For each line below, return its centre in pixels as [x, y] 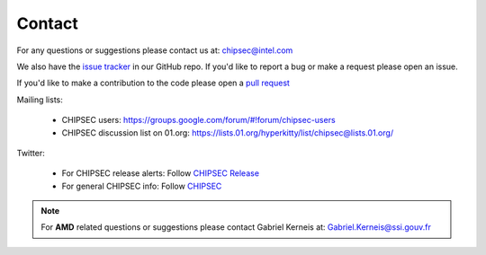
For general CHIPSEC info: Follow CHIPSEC [142, 186]
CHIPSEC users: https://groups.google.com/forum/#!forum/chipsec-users [199, 120]
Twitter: [31, 153]
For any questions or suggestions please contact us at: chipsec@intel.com [155, 50]
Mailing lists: [40, 100]
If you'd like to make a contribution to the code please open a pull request [153, 83]
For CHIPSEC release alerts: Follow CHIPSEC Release [161, 173]
